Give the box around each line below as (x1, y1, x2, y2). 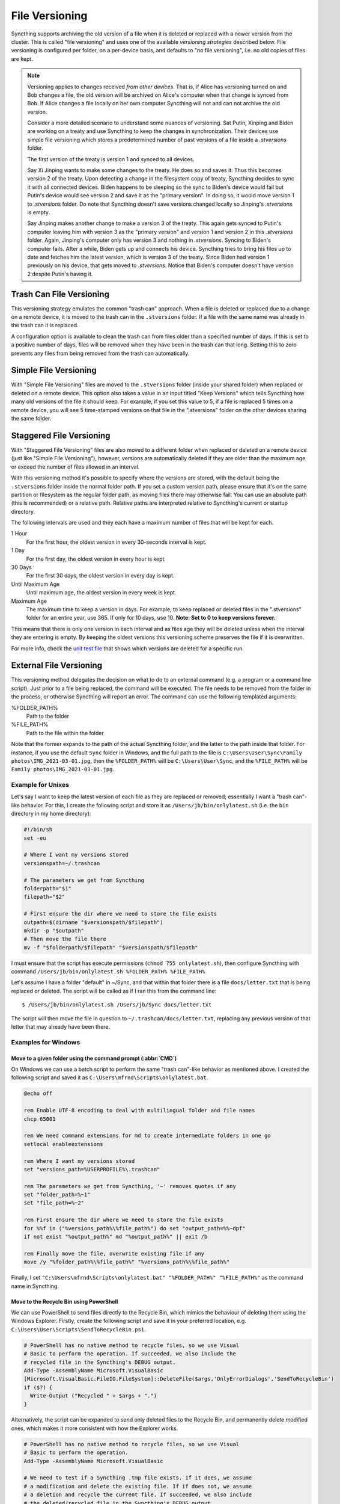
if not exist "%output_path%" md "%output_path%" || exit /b (23, 1233, 208, 1240)
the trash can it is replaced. (11, 322, 79, 329)
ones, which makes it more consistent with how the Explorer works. (11, 1425, 178, 1432)
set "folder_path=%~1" (23, 1191, 91, 1198)
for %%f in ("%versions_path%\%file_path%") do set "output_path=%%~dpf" (23, 1225, 246, 1231)
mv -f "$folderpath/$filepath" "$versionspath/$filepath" (23, 944, 198, 951)
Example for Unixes (11, 781, 69, 789)
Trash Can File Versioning (11, 289, 109, 299)
